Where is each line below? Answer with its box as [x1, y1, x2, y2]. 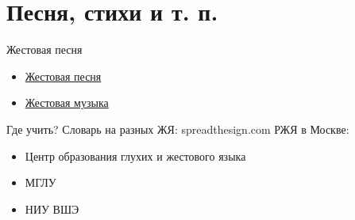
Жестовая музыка [25, 94, 109, 111]
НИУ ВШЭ [25, 200, 79, 217]
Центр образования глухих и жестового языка [25, 147, 246, 164]
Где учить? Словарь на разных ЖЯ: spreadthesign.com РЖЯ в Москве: [6, 120, 349, 137]
